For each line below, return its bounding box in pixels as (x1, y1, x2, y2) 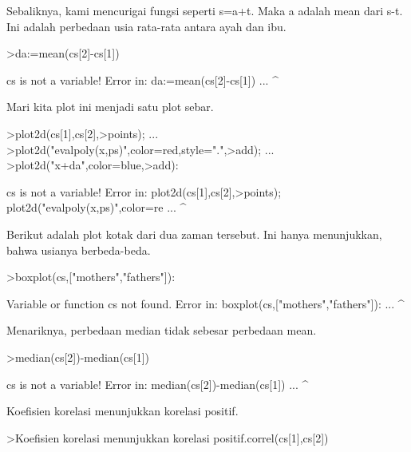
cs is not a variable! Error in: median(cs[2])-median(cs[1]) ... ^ (6, 375, 309, 392)
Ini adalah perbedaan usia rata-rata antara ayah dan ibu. (6, 18, 287, 34)
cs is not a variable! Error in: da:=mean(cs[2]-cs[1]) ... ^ (6, 71, 279, 88)
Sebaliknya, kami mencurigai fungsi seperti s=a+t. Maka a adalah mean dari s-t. (6, 2, 403, 18)
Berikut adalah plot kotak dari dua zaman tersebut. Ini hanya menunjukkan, (6, 225, 382, 242)
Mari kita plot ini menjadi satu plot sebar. (6, 98, 214, 115)
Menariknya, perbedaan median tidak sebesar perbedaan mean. (6, 322, 317, 339)
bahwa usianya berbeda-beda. (6, 241, 151, 258)
